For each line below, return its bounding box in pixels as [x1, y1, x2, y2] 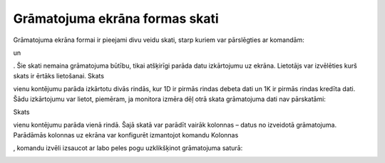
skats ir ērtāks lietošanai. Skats [13, 71, 105, 80]
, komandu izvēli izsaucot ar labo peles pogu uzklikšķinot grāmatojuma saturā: [13, 144, 243, 152]
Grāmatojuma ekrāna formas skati [13, 11, 219, 26]
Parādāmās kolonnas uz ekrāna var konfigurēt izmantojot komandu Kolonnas [13, 130, 239, 139]
